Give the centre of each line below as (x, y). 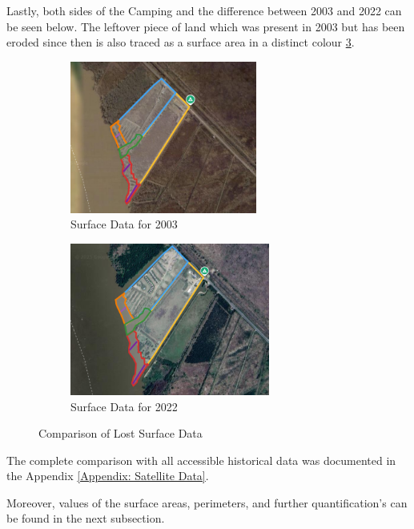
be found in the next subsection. (86, 518)
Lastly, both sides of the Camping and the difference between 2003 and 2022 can (204, 10)
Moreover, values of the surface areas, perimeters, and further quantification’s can (207, 502)
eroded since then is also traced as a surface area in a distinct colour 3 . (181, 42)
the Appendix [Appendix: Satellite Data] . (108, 476)
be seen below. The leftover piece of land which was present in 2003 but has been (206, 26)
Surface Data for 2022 (124, 406)
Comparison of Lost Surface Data (121, 433)
